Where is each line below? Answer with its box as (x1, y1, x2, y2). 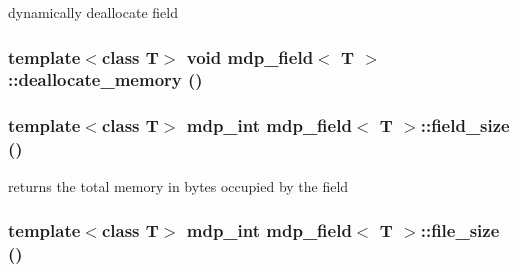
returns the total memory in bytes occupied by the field (8, 175, 349, 196)
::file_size (420, 218, 500, 243)
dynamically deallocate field (8, 2, 178, 22)
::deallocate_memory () (8, 67, 203, 92)
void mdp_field (186, 44, 314, 69)
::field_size (420, 113, 510, 138)
